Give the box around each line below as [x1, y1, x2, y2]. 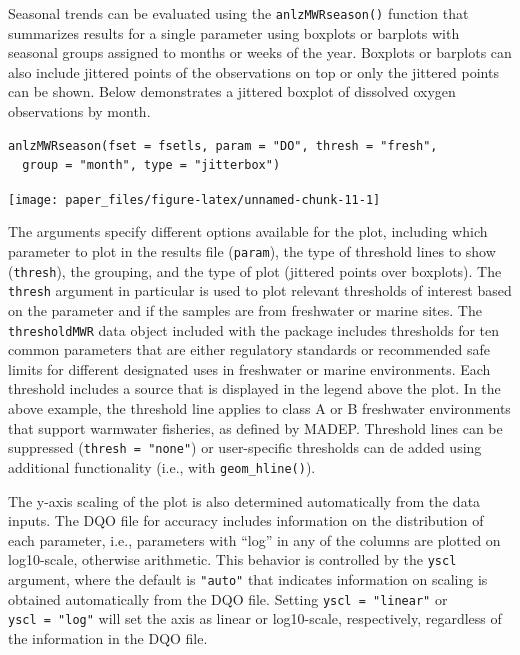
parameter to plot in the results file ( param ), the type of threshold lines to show [8, 241, 496, 262]
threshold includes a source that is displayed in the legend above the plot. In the [8, 378, 501, 399]
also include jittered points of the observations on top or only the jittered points [8, 61, 499, 82]
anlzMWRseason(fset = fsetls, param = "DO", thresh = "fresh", [8, 138, 438, 153]
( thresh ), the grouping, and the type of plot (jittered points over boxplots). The [8, 260, 502, 281]
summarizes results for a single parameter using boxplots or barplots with [8, 22, 460, 43]
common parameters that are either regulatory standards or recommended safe [8, 339, 491, 360]
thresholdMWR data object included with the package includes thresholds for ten [8, 319, 500, 340]
